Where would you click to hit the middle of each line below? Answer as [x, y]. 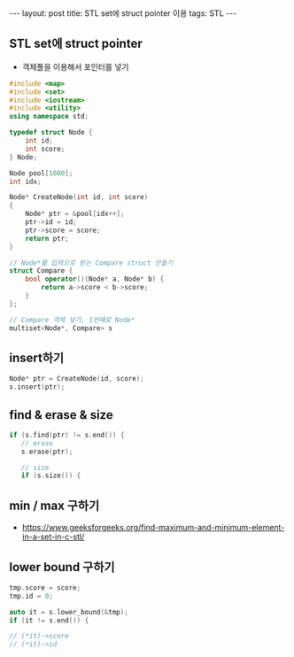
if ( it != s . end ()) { [49, 620]
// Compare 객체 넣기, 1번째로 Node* [72, 320]
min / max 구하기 [54, 505]
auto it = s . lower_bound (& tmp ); [69, 612]
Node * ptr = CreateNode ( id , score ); [77, 379]
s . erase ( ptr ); [47, 452]
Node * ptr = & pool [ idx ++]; [75, 214]
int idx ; [25, 182]
